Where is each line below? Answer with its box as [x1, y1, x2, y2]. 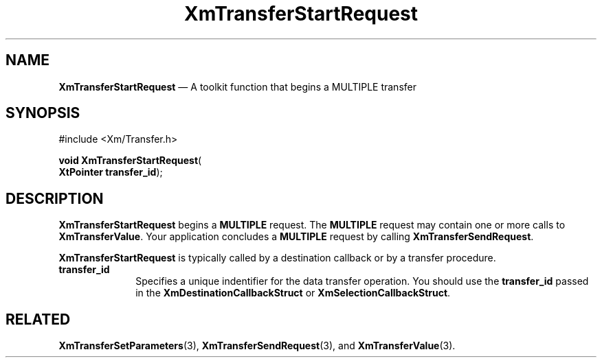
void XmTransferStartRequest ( [58, 154, 202, 167]
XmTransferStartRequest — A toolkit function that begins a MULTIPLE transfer [58, 80, 416, 93]
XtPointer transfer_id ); [58, 166, 163, 178]
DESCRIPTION [5, 189, 104, 207]
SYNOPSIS [5, 104, 80, 122]
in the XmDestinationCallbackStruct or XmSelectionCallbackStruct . [135, 287, 451, 299]
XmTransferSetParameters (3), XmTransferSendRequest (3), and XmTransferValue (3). [58, 340, 456, 352]
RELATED [5, 310, 71, 328]
